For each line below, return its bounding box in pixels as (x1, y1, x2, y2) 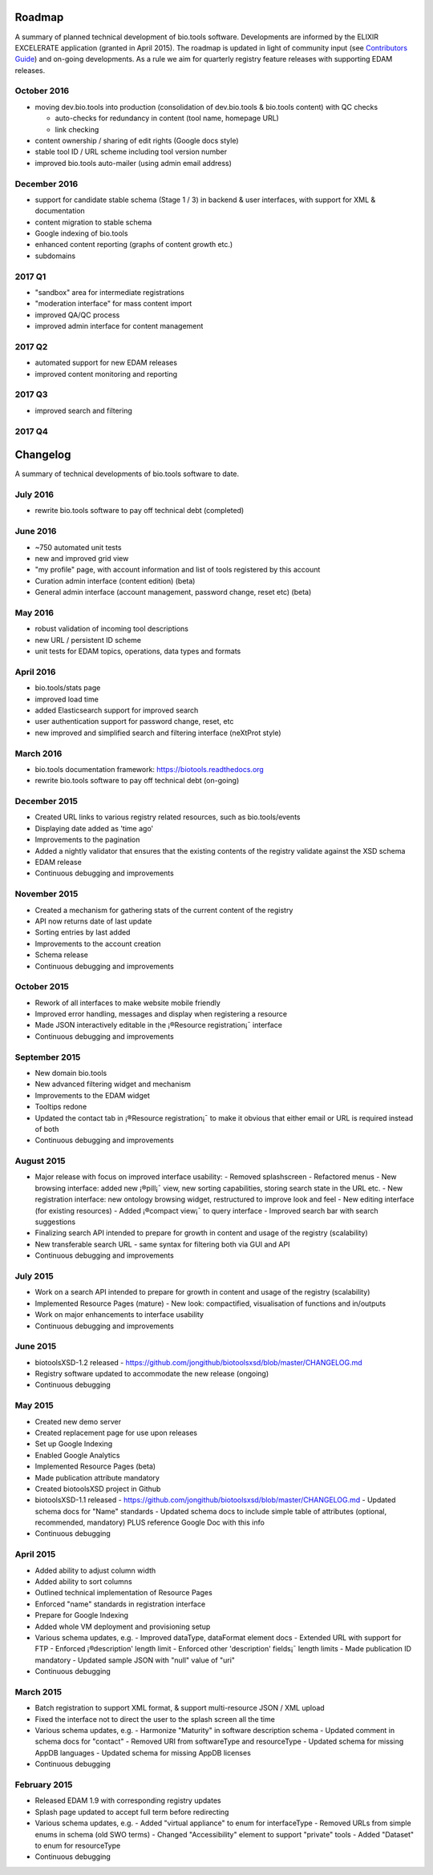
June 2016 (14, 526, 57, 537)
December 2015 (14, 796, 79, 807)
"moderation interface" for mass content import (34, 299, 192, 309)
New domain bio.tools (34, 1068, 107, 1077)
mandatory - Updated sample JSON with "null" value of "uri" (34, 1655, 236, 1665)
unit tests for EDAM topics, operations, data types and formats (34, 646, 241, 657)
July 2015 (14, 1271, 54, 1282)
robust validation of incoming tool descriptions (34, 624, 188, 633)
